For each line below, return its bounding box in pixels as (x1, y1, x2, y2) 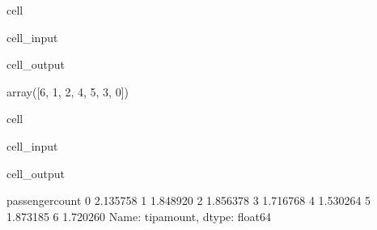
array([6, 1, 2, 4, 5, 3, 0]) (6, 83, 129, 100)
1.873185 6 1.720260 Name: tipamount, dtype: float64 (6, 207, 272, 224)
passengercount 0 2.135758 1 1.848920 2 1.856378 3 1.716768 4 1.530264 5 (6, 192, 371, 209)
